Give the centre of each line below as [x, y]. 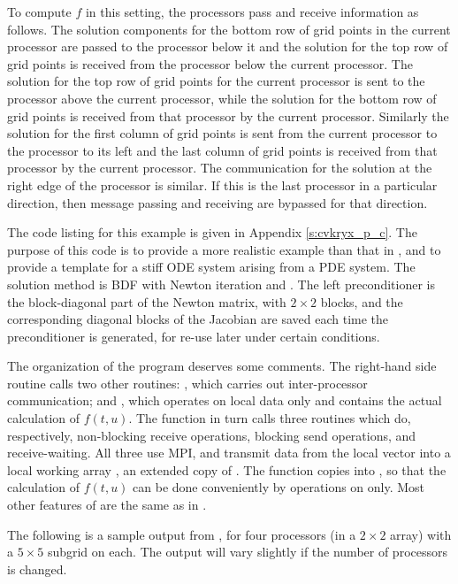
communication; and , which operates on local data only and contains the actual [225, 400]
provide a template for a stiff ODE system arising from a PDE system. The [211, 267]
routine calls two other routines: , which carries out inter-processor [187, 383]
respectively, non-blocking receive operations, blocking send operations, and [212, 435]
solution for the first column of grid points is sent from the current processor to [222, 133]
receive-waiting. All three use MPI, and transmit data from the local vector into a [229, 453]
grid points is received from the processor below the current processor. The [210, 63]
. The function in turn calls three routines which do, [270, 418]
